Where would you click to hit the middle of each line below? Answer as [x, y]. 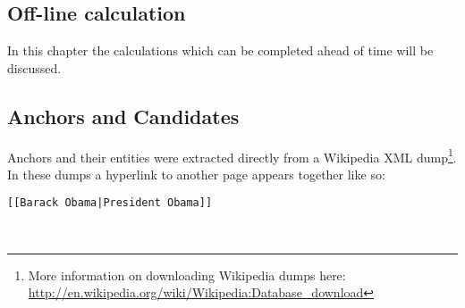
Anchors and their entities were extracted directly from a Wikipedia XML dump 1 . [232, 155]
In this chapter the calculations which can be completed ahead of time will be [220, 50]
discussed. [34, 67]
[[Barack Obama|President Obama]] [110, 203]
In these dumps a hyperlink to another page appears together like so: [196, 174]
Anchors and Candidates [123, 116]
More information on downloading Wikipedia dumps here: [187, 275]
